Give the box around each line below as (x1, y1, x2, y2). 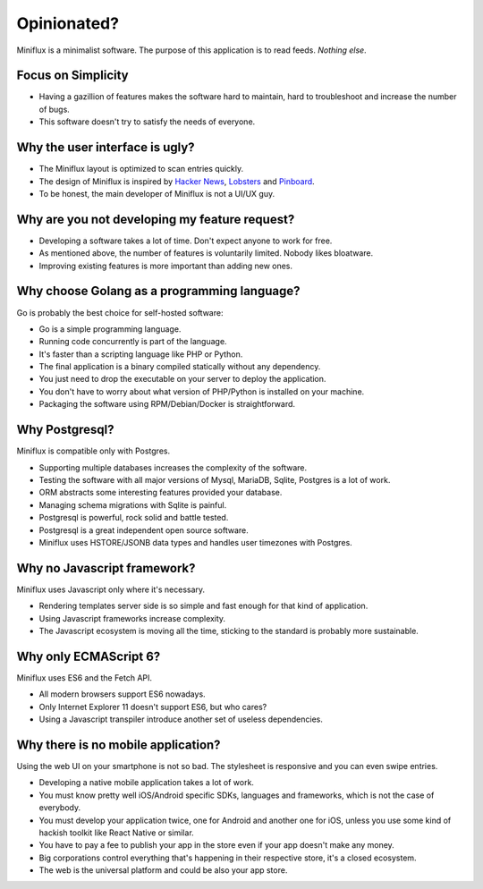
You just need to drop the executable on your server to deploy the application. (38, 374, 326, 385)
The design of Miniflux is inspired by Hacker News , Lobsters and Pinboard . (38, 175, 315, 187)
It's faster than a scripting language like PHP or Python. (38, 349, 243, 360)
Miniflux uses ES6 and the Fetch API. (16, 672, 152, 683)
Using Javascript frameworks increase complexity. (38, 613, 226, 623)
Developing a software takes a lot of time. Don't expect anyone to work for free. (38, 235, 333, 246)
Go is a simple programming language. (38, 323, 182, 334)
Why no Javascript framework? (16, 560, 196, 576)
